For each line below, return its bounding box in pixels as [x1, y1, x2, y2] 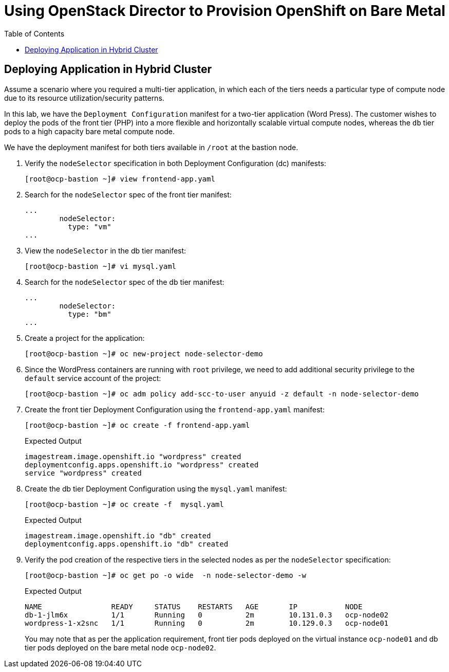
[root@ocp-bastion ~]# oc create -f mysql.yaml [25, 500, 224, 508]
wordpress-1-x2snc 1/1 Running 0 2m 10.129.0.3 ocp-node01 [25, 619, 389, 627]
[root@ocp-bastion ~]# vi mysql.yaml [25, 262, 177, 270]
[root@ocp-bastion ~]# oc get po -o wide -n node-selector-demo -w [25, 571, 306, 579]
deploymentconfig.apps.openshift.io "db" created [25, 539, 229, 548]
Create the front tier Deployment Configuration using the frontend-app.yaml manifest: [25, 405, 325, 414]
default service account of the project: [25, 373, 161, 383]
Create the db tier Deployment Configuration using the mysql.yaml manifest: [25, 484, 287, 493]
